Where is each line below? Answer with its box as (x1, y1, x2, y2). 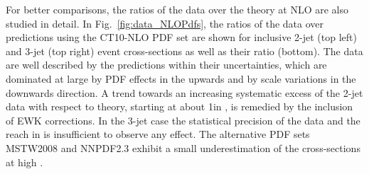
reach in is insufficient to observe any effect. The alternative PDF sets (6, 127, 310, 141)
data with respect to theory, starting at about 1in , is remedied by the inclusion (6, 99, 353, 114)
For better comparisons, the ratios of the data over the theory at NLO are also (6, 2, 349, 16)
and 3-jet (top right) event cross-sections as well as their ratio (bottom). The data (6, 43, 363, 58)
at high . (6, 154, 43, 169)
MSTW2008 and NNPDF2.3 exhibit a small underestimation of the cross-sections (6, 140, 360, 155)
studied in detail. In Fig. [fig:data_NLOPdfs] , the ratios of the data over (6, 16, 324, 30)
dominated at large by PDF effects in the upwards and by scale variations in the (6, 71, 356, 86)
